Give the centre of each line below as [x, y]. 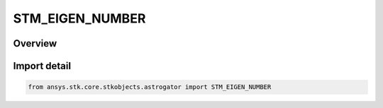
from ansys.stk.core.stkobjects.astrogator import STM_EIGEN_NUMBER [150, 87]
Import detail [42, 66]
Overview [35, 43]
